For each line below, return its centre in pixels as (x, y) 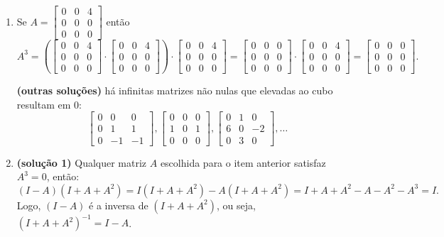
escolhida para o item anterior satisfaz (243, 162)
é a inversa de (119, 205)
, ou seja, (236, 205)
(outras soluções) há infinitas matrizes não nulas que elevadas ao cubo (175, 90)
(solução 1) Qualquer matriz (82, 162)
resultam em (44, 104)
